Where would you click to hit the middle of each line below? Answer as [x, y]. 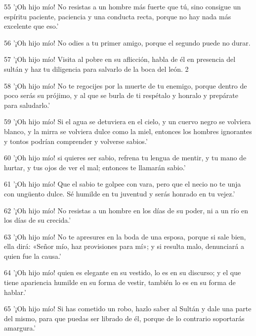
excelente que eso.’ [31, 26]
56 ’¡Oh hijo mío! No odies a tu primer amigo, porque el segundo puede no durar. [127, 42]
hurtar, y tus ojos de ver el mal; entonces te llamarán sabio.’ [95, 167]
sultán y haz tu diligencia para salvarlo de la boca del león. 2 [96, 69]
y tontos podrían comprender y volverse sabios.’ [76, 141]
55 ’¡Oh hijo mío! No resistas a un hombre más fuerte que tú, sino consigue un [123, 6]
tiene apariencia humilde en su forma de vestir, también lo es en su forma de [120, 282]
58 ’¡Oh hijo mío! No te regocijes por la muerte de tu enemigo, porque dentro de [126, 85]
